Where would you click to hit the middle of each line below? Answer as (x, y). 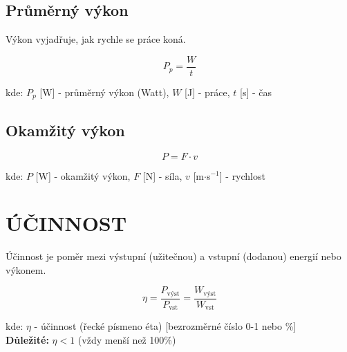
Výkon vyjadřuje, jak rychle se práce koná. (96, 39)
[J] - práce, (207, 92)
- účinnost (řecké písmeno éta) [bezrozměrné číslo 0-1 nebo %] (165, 326)
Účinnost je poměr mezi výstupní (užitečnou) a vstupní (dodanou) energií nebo (173, 256)
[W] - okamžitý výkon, (83, 175)
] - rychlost (242, 175)
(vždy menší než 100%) (127, 339)
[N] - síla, (162, 175)
